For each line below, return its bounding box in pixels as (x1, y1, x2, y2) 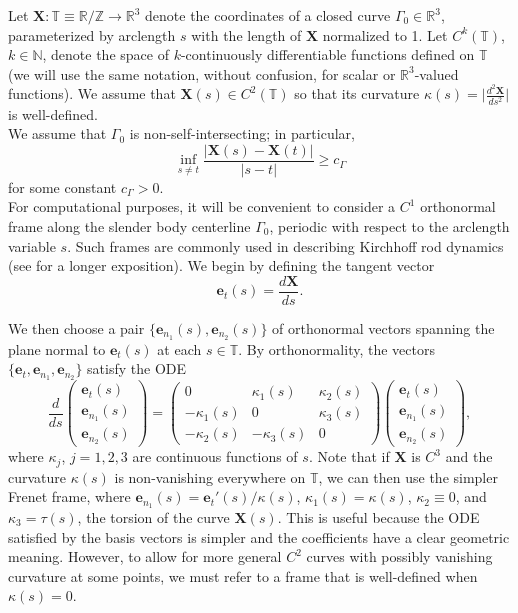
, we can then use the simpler (318, 466, 498, 487)
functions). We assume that (8, 83, 176, 104)
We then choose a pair (8, 317, 145, 338)
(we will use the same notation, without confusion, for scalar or (8, 63, 396, 84)
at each (157, 338, 202, 359)
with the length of (191, 24, 302, 45)
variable (8, 235, 56, 256)
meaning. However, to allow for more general (8, 546, 282, 567)
